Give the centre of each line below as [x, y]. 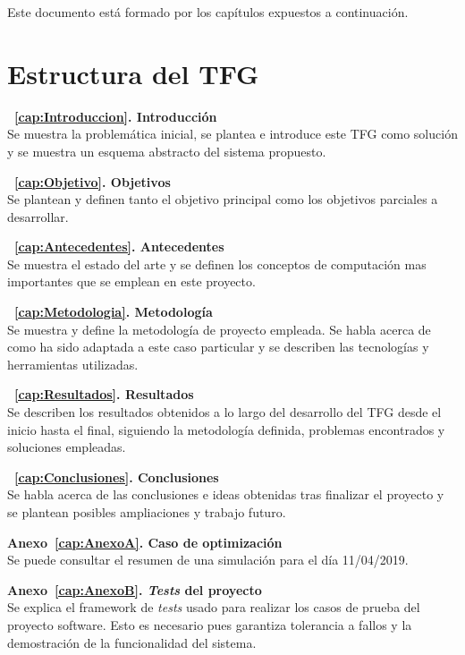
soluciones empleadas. [67, 447]
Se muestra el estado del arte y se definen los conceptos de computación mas [217, 264]
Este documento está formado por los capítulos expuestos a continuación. [208, 12]
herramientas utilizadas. [73, 364]
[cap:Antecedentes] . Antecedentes [119, 247]
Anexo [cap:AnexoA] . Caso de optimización [145, 542]
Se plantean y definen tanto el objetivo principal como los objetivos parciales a [223, 199]
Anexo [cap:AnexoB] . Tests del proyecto [135, 589]
